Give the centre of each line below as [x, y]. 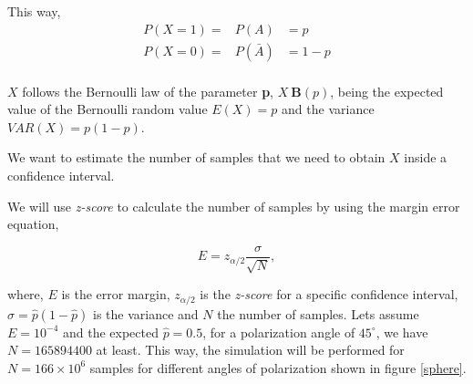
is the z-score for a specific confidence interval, [329, 294]
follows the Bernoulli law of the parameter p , [148, 91]
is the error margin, [116, 294]
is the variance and [146, 313]
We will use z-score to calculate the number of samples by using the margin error [234, 206]
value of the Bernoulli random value [108, 109]
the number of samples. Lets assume [318, 313]
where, [26, 294]
